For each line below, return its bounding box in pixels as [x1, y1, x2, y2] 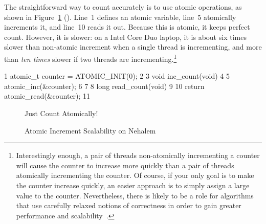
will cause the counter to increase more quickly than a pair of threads [16, 160, 234, 170]
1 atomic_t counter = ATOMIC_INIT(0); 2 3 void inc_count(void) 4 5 [4, 71, 230, 81]
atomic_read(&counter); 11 [4, 91, 91, 101]
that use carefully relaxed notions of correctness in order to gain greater [16, 200, 241, 211]
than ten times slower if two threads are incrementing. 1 [4, 52, 177, 64]
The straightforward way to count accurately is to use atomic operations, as [4, 2, 242, 12]
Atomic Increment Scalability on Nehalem [25, 125, 156, 136]
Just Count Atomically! [25, 108, 98, 118]
